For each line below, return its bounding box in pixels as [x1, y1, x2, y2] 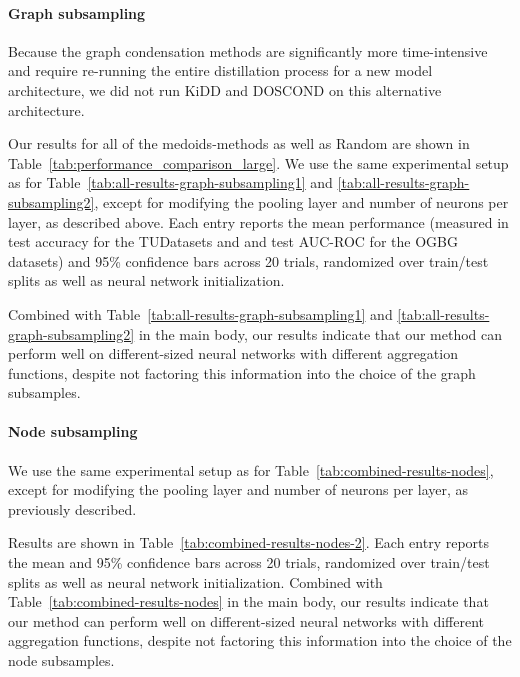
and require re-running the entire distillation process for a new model [8, 60, 433, 81]
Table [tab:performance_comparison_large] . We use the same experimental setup [8, 152, 509, 173]
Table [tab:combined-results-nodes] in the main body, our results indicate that [8, 591, 489, 612]
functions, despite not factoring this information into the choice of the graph [8, 362, 476, 383]
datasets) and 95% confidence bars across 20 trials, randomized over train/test [8, 250, 489, 271]
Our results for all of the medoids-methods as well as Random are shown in [8, 133, 470, 154]
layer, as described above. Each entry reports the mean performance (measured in [8, 211, 509, 232]
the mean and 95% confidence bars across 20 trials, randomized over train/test [8, 552, 490, 573]
